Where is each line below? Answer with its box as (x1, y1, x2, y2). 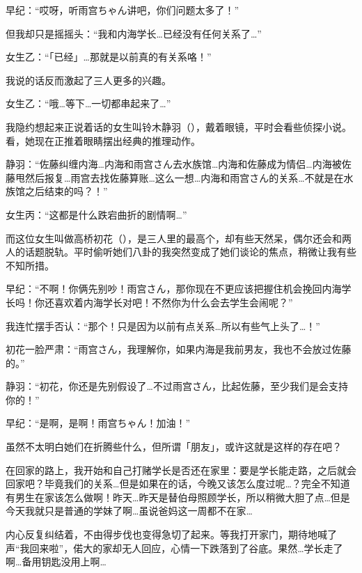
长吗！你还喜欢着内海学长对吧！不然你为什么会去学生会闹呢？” (6, 295, 293, 309)
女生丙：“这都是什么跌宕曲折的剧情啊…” (6, 207, 187, 221)
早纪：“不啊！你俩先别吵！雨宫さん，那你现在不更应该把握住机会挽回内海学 (6, 281, 352, 296)
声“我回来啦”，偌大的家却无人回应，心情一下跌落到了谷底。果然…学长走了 (6, 540, 343, 555)
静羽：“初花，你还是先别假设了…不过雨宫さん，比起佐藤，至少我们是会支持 (6, 379, 348, 393)
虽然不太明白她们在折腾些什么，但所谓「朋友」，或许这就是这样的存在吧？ (6, 439, 342, 454)
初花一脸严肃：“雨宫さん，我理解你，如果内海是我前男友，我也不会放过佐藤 (6, 342, 352, 356)
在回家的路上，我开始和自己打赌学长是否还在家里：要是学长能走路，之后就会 (6, 462, 356, 477)
